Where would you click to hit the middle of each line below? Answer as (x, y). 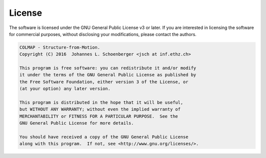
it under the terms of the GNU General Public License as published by (108, 75)
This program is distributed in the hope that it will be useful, (101, 103)
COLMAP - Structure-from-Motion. (60, 47)
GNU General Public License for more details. (77, 123)
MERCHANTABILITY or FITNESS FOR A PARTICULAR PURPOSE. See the (99, 116)
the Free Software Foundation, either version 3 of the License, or (104, 82)
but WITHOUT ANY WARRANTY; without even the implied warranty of (100, 109)
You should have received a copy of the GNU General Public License (104, 137)
